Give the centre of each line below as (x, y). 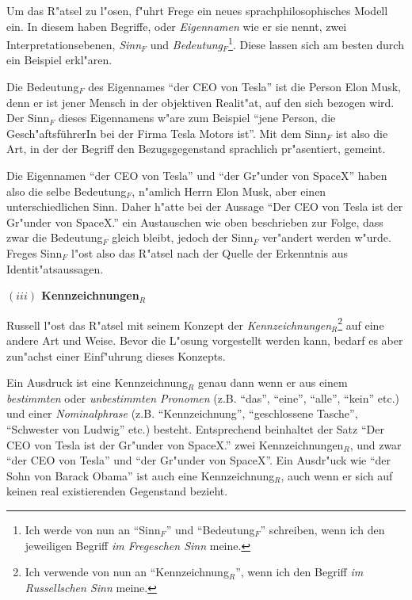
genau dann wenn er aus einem (273, 382)
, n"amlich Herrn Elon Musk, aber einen (229, 191)
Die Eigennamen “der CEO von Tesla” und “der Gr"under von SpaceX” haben (197, 175)
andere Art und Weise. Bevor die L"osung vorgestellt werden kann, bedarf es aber (205, 340)
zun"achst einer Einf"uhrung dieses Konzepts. (116, 355)
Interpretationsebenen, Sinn (74, 44)
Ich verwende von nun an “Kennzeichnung (127, 572)
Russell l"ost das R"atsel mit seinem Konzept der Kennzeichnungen (169, 325)
